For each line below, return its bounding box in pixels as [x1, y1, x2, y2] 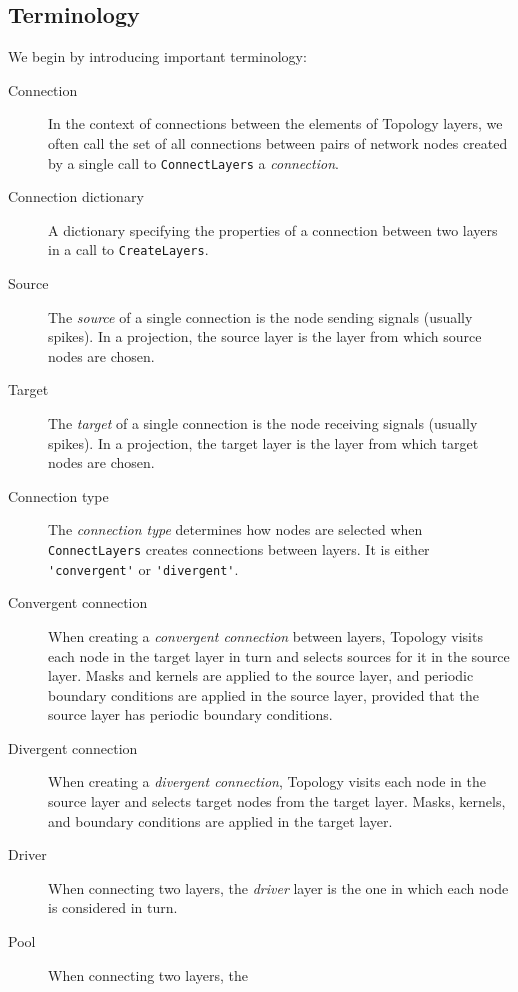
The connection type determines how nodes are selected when [48, 519, 423, 540]
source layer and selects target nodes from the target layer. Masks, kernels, [48, 791, 506, 812]
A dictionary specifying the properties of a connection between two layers [48, 219, 498, 240]
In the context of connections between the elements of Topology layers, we [48, 113, 503, 134]
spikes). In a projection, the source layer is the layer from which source [48, 326, 482, 347]
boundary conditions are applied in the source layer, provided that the [48, 684, 479, 705]
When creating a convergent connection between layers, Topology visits [48, 625, 483, 646]
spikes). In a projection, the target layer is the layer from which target [48, 432, 479, 453]
